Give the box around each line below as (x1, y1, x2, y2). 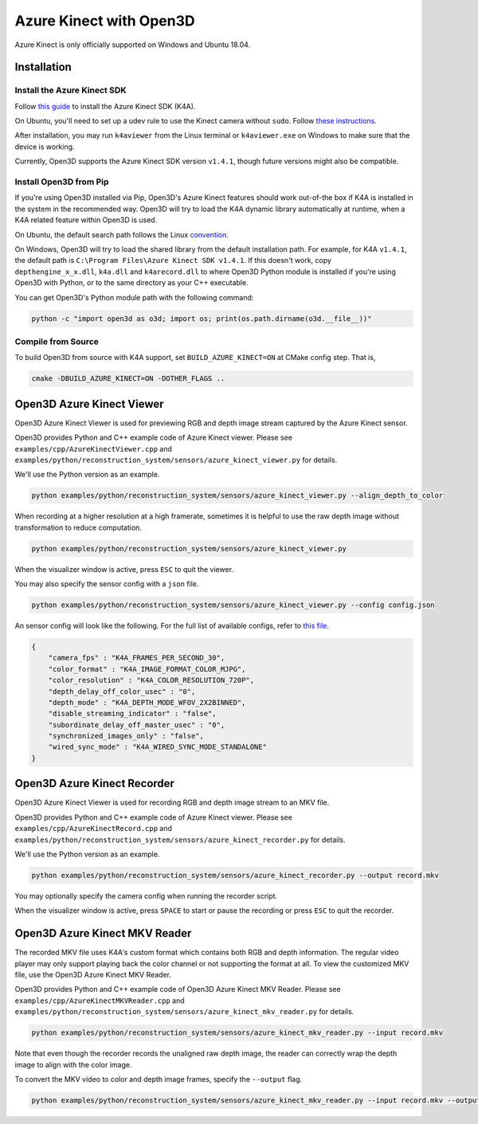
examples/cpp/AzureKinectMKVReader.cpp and (14, 996, 185, 1005)
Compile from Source (14, 335, 100, 347)
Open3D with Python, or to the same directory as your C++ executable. (14, 278, 249, 288)
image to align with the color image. (14, 1059, 132, 1069)
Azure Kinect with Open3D (14, 12, 195, 29)
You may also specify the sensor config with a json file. (14, 579, 199, 589)
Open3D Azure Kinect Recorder (14, 777, 175, 790)
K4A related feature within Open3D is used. (14, 215, 158, 225)
